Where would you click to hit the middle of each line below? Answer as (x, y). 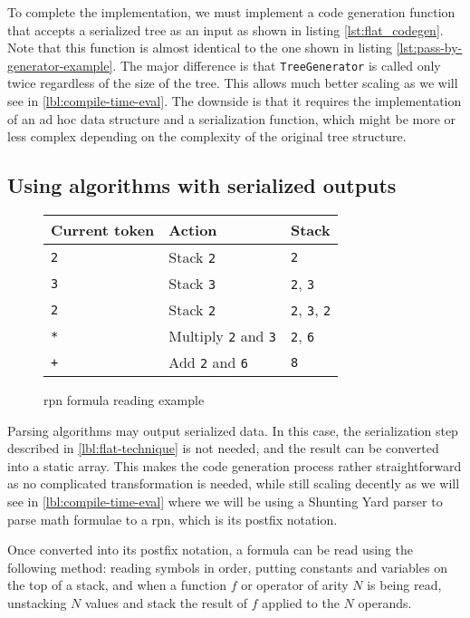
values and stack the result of (167, 602)
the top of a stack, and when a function (117, 585)
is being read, (404, 585)
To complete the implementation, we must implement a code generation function (231, 12)
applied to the (301, 602)
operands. (385, 602)
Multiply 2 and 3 (222, 336)
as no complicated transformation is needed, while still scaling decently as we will (234, 483)
